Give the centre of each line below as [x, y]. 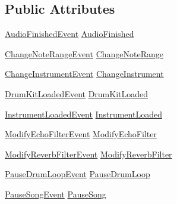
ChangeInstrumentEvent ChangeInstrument [84, 74]
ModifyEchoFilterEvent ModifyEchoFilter [81, 134]
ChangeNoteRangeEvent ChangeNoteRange [84, 53]
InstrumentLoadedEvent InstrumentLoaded [83, 114]
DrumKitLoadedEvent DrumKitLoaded [77, 93]
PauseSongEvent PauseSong [56, 194]
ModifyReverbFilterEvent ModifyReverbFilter [88, 154]
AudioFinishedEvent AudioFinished [69, 34]
